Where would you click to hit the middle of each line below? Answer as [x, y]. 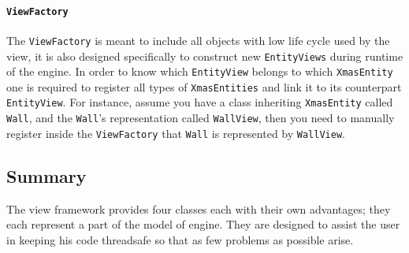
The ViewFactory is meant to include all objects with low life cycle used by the [198, 40]
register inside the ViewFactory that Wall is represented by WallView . [176, 133]
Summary [46, 175]
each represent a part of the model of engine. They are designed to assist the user [203, 224]
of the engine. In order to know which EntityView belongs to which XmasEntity [200, 71]
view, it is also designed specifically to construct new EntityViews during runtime [205, 56]
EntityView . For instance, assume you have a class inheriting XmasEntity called [200, 102]
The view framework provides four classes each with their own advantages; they [199, 208]
